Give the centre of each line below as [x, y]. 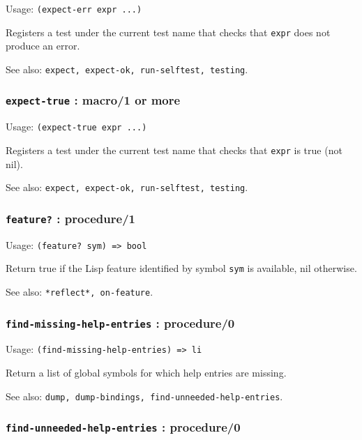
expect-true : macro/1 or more [93, 100]
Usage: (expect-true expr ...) [76, 127]
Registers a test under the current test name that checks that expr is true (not [174, 150]
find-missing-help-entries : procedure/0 [120, 323]
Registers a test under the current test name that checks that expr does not [168, 32]
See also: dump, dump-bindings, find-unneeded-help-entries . [144, 396]
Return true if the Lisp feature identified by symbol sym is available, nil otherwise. [181, 268]
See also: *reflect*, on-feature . [80, 291]
